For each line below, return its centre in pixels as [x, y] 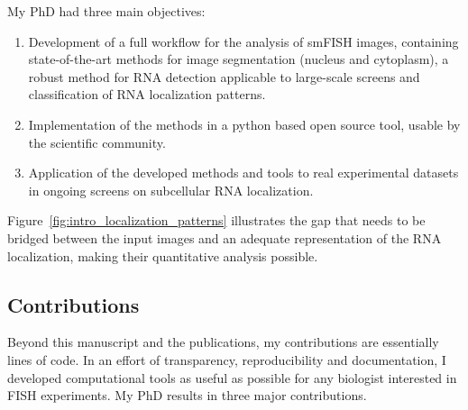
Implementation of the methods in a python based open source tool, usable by [244, 124]
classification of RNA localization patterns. [147, 94]
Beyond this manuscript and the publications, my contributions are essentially [223, 342]
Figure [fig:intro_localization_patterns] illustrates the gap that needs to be [216, 220]
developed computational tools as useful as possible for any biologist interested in [232, 377]
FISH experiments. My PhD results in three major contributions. [187, 395]
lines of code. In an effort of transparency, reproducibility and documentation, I [227, 359]
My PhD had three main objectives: [106, 11]
